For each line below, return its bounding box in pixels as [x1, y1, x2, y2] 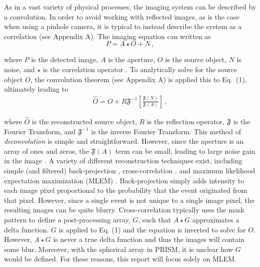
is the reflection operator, [147, 116, 224, 126]
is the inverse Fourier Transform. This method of [91, 126, 241, 136]
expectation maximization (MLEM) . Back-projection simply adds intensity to [4, 175, 244, 185]
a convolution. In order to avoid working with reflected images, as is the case [4, 11, 239, 22]
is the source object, [165, 54, 226, 65]
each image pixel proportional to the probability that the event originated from [4, 185, 247, 195]
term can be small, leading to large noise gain [115, 145, 255, 156]
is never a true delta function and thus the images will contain [53, 234, 244, 244]
